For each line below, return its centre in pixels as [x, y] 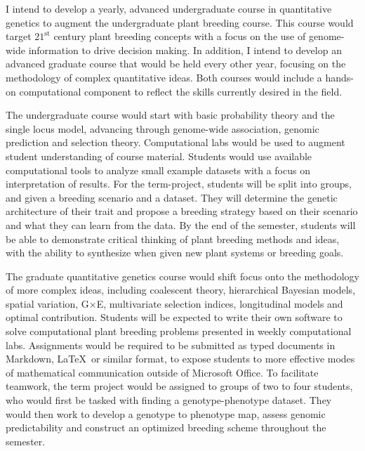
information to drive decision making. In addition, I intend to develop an [185, 50]
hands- [339, 77]
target [19, 36]
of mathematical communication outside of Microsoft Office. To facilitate [162, 372]
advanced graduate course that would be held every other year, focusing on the [176, 64]
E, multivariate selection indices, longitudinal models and [220, 303]
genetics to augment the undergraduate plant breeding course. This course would [180, 22]
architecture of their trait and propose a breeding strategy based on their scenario [182, 211]
